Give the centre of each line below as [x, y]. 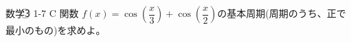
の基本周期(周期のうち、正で [282, 13]
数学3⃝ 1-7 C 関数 [42, 13]
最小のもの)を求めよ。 [56, 30]
